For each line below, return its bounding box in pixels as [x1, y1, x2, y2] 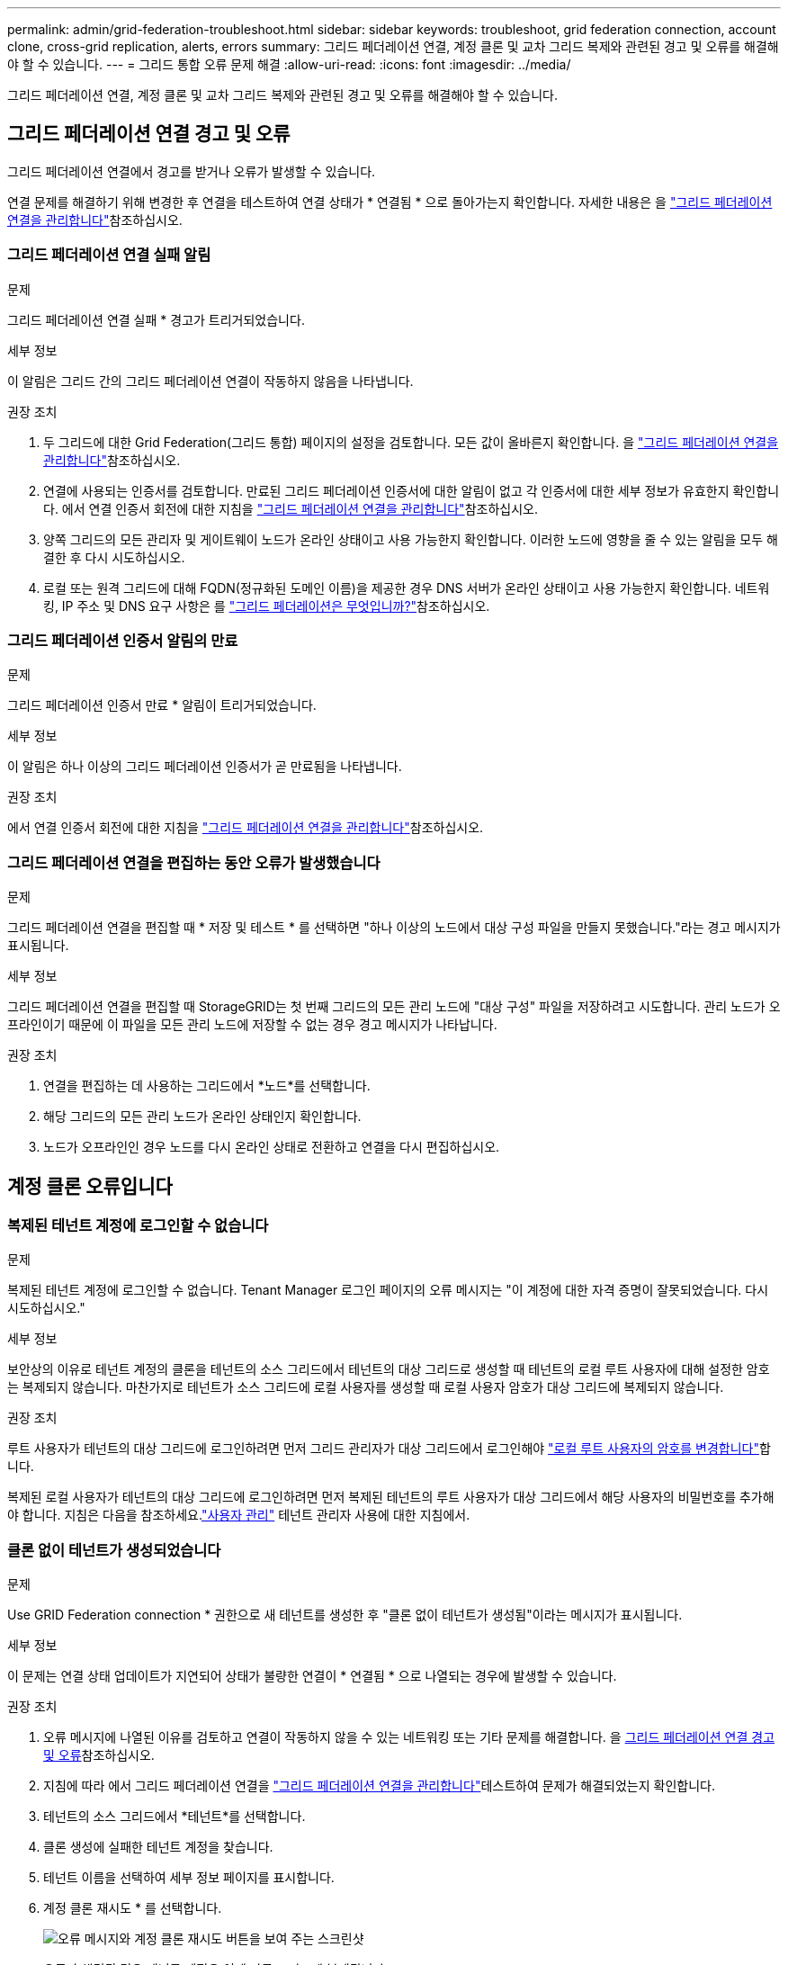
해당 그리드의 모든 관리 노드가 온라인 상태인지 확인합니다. [43, 1108, 362, 1125]
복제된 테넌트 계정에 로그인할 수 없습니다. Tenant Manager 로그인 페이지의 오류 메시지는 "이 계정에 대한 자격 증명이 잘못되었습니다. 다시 [7, 1282, 769, 1298]
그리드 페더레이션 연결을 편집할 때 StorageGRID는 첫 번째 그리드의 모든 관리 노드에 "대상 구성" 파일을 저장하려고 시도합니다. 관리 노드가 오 [7, 999, 781, 1015]
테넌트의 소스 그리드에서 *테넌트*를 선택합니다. [43, 1808, 306, 1825]
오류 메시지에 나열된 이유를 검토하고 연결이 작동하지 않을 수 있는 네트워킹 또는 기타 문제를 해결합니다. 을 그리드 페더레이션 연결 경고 [43, 1729, 775, 1745]
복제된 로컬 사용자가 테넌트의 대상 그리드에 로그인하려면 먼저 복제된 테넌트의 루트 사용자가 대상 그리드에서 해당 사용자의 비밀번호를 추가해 [7, 1489, 775, 1505]
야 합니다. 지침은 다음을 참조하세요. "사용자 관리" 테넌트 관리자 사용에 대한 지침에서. [7, 1507, 470, 1523]
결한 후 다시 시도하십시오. [43, 549, 185, 565]
